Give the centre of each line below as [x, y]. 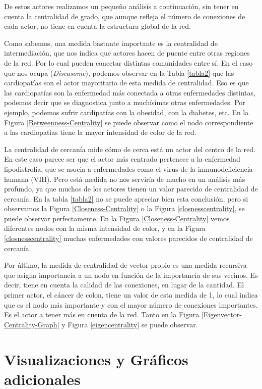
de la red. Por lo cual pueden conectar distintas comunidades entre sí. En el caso [128, 62]
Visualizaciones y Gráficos [96, 359]
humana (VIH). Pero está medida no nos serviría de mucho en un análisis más [125, 179]
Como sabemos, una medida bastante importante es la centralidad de [111, 43]
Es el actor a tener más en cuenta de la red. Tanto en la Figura [102, 314]
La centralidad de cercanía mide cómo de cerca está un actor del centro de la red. [130, 149]
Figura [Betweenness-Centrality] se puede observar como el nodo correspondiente [129, 122]
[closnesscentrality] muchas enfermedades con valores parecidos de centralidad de [128, 238]
